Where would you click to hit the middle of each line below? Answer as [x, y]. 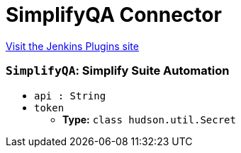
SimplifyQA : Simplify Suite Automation [118, 71]
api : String [70, 96]
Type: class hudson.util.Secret [149, 119]
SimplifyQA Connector [114, 15]
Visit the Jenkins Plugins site [72, 46]
